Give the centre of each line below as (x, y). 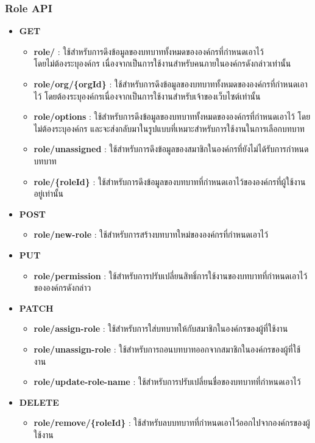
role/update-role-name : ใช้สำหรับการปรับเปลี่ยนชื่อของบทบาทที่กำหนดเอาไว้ (167, 382)
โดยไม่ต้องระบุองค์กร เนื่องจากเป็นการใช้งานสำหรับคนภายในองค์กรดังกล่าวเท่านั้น (162, 63)
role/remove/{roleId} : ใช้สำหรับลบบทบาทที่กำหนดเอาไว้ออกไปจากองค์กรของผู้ (172, 423)
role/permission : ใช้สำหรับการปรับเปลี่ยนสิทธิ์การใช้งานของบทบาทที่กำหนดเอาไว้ (171, 275)
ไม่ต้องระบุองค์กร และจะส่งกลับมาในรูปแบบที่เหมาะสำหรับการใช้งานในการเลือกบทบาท (169, 128)
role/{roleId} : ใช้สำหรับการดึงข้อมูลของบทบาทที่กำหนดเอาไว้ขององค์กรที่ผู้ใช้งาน (170, 181)
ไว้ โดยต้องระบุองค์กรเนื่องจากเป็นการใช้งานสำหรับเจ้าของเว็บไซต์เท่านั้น (147, 96)
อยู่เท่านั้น (48, 193)
